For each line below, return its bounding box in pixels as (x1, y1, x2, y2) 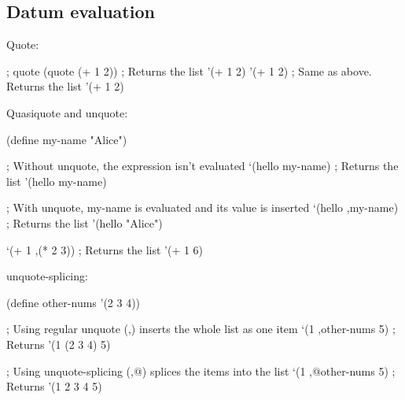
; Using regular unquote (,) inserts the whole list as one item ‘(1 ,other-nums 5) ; (6, 320, 396, 337)
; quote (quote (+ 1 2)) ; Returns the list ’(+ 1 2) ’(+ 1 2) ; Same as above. (6, 62, 372, 79)
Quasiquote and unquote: (6, 104, 128, 120)
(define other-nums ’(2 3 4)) (6, 294, 141, 310)
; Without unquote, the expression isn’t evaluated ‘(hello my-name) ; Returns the (6, 157, 399, 174)
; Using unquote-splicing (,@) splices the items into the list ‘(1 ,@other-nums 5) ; (6, 362, 396, 379)
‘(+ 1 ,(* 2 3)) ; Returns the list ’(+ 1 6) (6, 241, 204, 257)
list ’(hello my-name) (6, 172, 107, 189)
